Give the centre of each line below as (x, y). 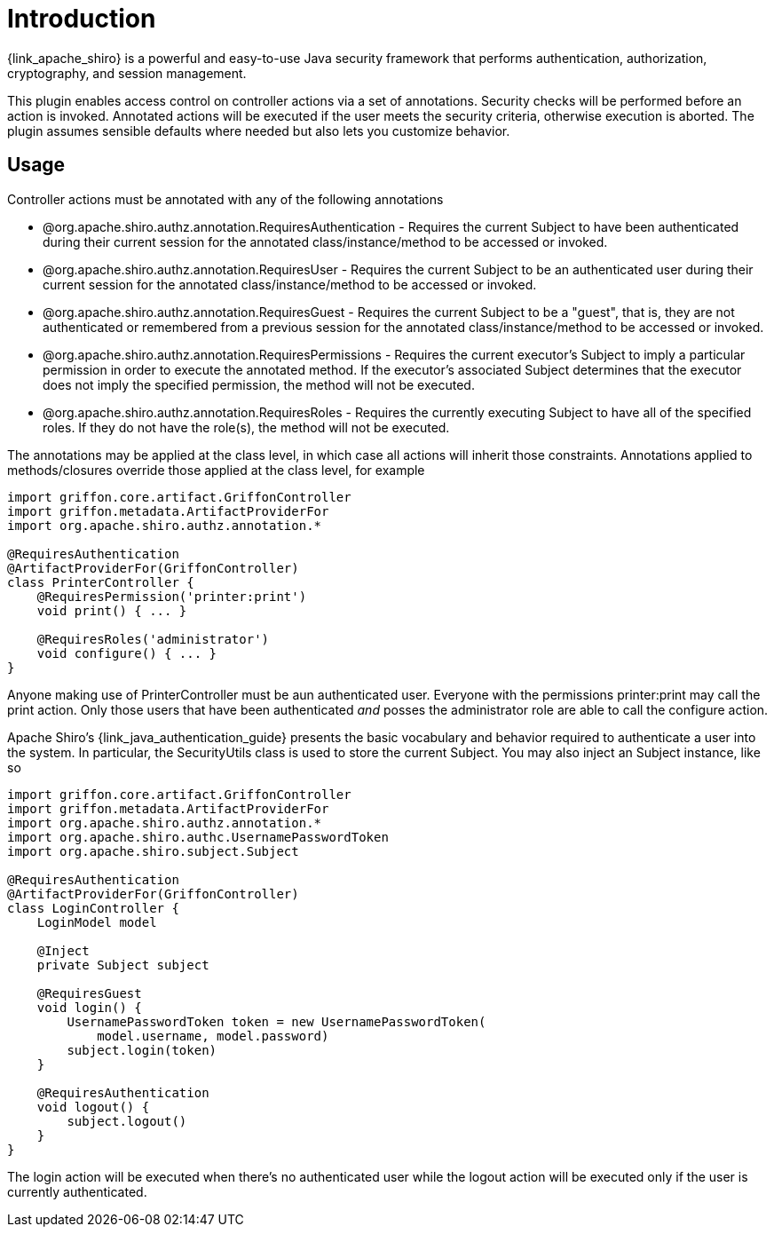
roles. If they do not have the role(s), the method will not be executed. (246, 427)
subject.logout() (127, 1121)
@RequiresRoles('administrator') (153, 639)
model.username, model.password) (213, 1036)
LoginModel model (97, 922)
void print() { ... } (112, 610)
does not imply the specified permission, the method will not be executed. (259, 384)
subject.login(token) (142, 1050)
